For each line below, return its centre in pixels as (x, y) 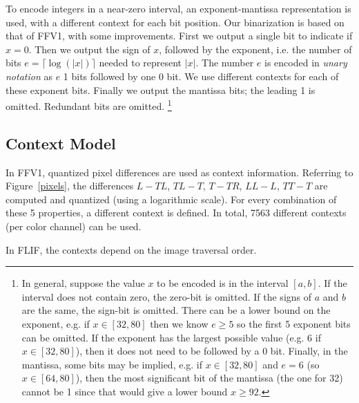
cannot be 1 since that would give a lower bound (125, 391)
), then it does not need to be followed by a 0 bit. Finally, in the (212, 351)
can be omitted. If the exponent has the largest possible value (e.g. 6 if (171, 337)
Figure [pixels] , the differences (70, 186)
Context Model (61, 143)
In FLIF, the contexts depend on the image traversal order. (131, 249)
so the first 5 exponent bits (294, 323)
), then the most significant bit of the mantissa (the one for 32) (209, 378)
